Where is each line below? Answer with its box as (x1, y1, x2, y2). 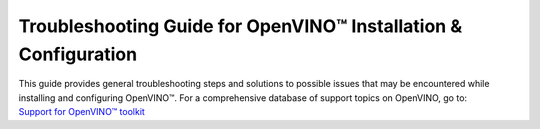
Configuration (18, 43, 138, 65)
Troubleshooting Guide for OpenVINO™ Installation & (18, 15, 463, 37)
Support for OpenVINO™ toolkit (18, 106, 145, 118)
